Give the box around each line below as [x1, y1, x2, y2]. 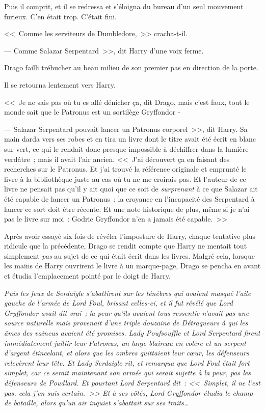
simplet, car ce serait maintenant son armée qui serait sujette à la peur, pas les [4, 367, 251, 378]
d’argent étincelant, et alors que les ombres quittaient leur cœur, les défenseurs [4, 347, 249, 358]
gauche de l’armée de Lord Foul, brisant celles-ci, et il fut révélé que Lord [4, 297, 233, 308]
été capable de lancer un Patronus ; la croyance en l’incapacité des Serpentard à [4, 193, 255, 204]
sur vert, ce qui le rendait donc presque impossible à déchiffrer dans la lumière [4, 143, 249, 154]
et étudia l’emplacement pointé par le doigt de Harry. [4, 270, 171, 281]
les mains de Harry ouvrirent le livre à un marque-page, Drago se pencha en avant [4, 260, 261, 271]
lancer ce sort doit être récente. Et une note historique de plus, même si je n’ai [4, 203, 250, 214]
